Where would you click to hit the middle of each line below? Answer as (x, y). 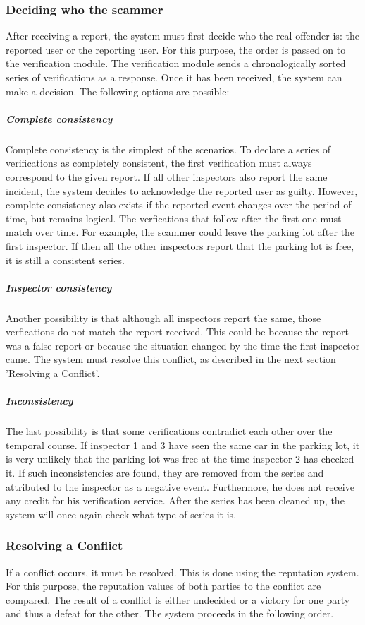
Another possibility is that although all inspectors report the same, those (163, 317)
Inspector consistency (59, 287)
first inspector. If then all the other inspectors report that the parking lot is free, (180, 245)
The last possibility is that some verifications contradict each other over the (169, 431)
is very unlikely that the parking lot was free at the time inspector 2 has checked (180, 459)
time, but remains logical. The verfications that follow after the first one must (174, 218)
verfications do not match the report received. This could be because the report (177, 332)
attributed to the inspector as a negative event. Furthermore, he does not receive (180, 486)
